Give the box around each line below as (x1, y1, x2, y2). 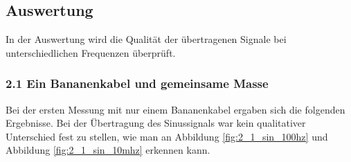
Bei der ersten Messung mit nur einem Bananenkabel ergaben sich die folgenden (6, 102, 345, 116)
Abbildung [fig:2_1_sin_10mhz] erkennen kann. (6, 143, 210, 157)
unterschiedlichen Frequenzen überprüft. (6, 45, 176, 60)
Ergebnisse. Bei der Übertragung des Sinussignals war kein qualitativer (6, 116, 306, 130)
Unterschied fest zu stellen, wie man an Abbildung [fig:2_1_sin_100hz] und (6, 129, 328, 143)
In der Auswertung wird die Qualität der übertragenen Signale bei (6, 32, 287, 46)
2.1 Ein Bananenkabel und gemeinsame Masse (6, 75, 269, 92)
